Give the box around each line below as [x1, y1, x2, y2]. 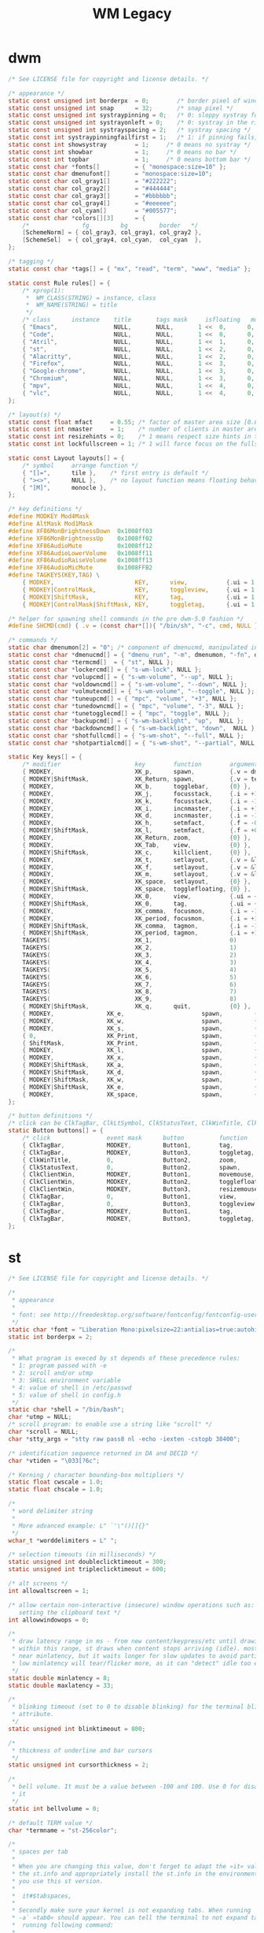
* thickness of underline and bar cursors [11, 1746, 153, 1755]
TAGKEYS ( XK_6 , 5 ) [22, 973, 237, 981]
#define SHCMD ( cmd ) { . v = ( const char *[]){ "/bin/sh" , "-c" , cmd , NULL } [8, 622, 258, 630]
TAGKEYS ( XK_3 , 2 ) [22, 951, 237, 959]
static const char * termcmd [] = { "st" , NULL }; [8, 658, 174, 666]
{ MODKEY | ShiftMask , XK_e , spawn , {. [22, 1083, 262, 1091]
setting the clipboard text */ [18, 1608, 122, 1617]
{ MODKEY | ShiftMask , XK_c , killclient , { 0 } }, [22, 849, 251, 856]
